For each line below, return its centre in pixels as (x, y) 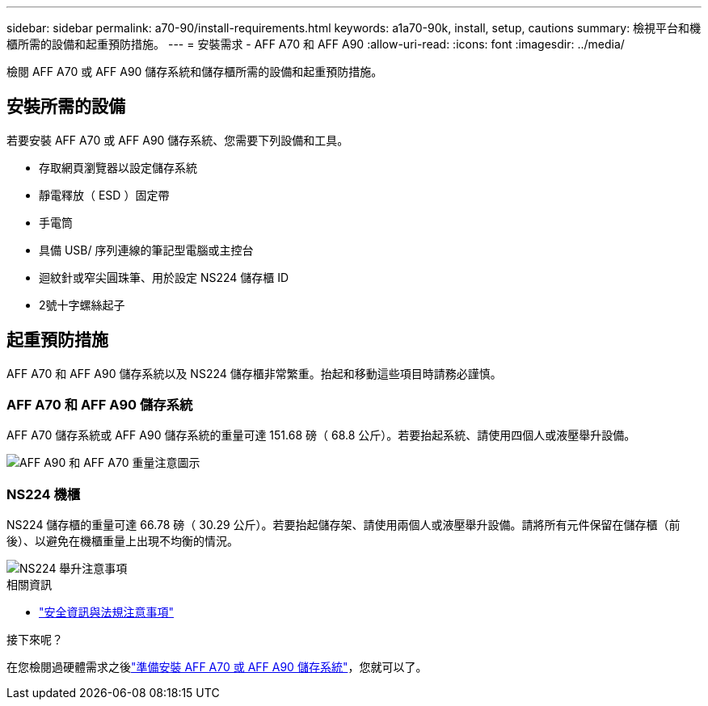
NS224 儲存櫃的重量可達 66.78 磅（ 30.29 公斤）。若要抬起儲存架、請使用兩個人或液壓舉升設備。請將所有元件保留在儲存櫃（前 (343, 525)
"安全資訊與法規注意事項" (107, 612)
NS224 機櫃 (44, 494)
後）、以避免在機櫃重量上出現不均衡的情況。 (122, 541)
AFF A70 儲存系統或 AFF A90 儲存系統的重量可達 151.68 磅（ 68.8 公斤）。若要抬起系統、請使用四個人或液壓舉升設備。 (321, 435)
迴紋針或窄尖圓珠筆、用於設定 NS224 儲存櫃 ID (164, 277)
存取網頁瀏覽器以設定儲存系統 (118, 167)
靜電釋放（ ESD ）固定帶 (104, 195)
